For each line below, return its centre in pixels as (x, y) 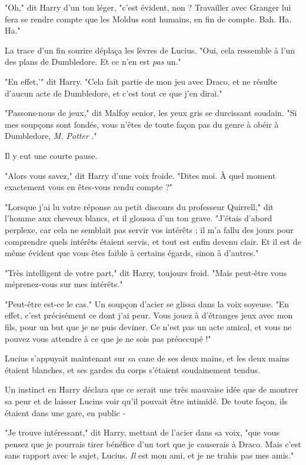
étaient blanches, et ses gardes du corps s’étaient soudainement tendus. (132, 369)
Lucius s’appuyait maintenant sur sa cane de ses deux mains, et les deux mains (147, 358)
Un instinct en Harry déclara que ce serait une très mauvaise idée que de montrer (152, 389)
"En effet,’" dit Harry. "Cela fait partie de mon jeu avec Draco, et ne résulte (141, 81)
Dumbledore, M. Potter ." (51, 136)
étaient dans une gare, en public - (65, 412)
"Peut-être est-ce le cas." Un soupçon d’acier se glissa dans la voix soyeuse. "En (147, 303)
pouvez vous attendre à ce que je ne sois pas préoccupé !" (108, 338)
